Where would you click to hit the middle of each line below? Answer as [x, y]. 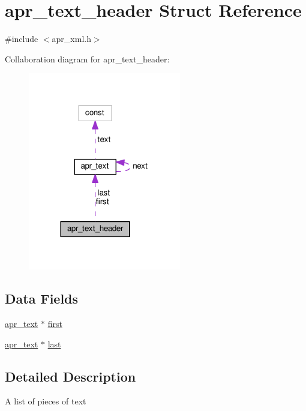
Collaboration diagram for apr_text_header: [87, 58]
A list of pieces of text [46, 401]
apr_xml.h [71, 39]
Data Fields [42, 298]
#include [22, 39]
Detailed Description [70, 376]
